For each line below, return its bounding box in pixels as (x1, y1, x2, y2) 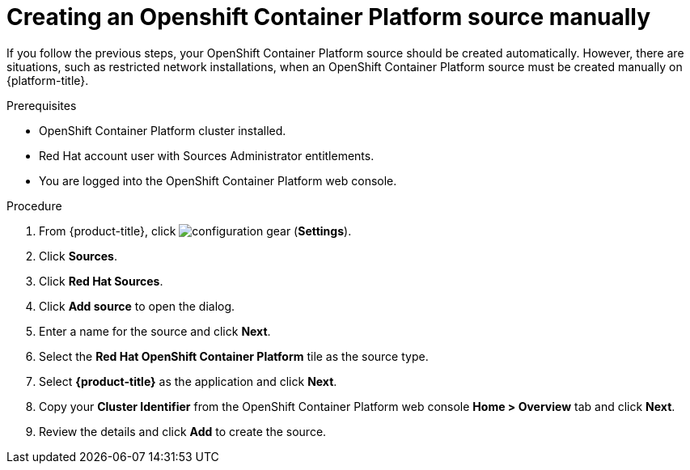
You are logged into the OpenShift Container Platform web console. (39, 173, 397, 188)
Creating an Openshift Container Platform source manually (6, 3, 651, 31)
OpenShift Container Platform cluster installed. (39, 123, 286, 138)
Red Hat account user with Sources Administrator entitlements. (39, 148, 375, 163)
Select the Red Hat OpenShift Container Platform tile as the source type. (39, 349, 429, 363)
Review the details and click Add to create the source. (39, 424, 327, 438)
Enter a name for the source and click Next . (39, 324, 271, 338)
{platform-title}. (6, 73, 89, 87)
